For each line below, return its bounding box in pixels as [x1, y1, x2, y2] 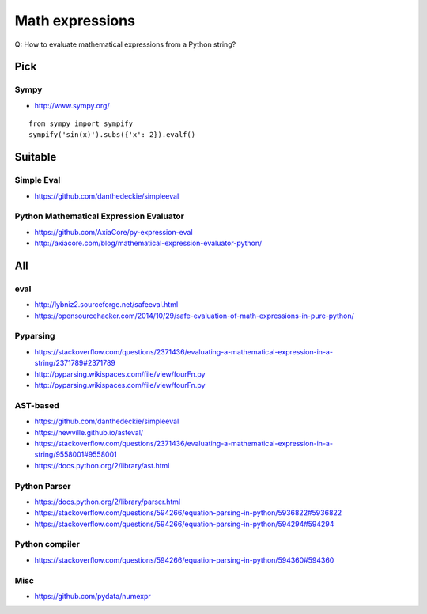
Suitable [14, 150, 57, 164]
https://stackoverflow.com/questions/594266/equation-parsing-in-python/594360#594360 [34, 555, 334, 565]
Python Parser [14, 480, 71, 491]
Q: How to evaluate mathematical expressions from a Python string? [14, 40, 236, 49]
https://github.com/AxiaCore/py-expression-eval [34, 227, 193, 237]
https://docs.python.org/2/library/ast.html [34, 460, 170, 470]
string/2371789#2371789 [34, 358, 116, 368]
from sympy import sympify [28, 119, 134, 128]
